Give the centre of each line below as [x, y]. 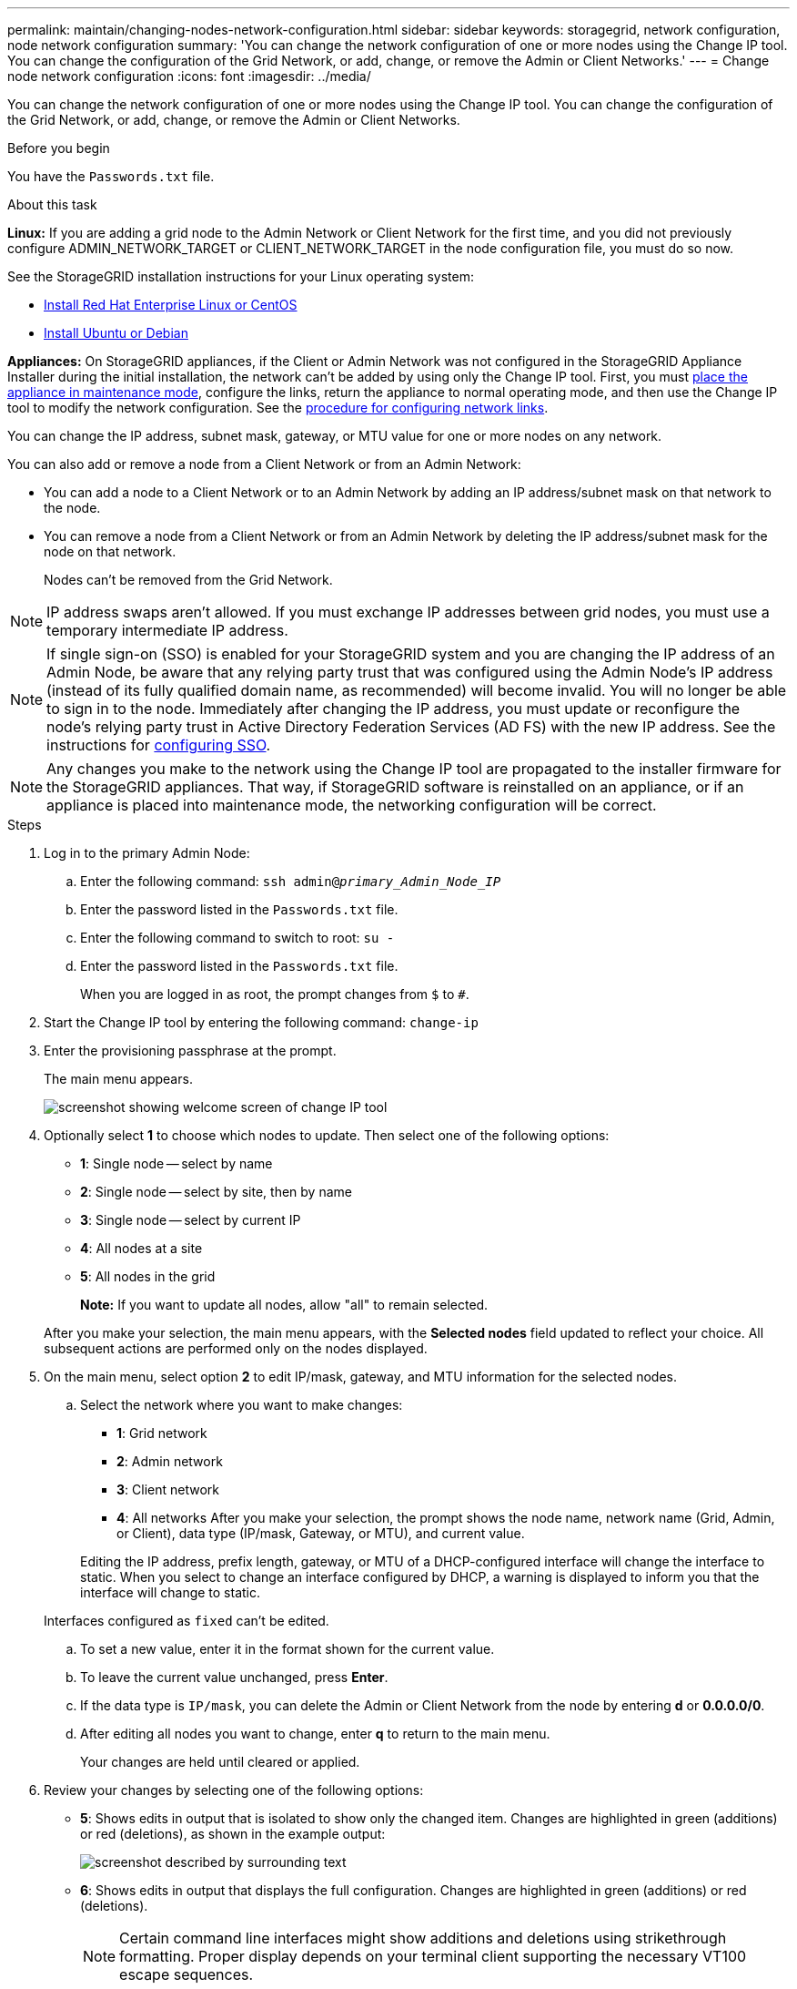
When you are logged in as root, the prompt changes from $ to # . [275, 994]
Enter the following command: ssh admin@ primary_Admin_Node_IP [291, 881]
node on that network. [110, 551]
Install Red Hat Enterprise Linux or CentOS [171, 305]
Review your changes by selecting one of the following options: [234, 1790]
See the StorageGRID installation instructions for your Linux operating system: [241, 276]
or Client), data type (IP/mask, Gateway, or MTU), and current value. [321, 1533]
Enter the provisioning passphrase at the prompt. [190, 1051]
